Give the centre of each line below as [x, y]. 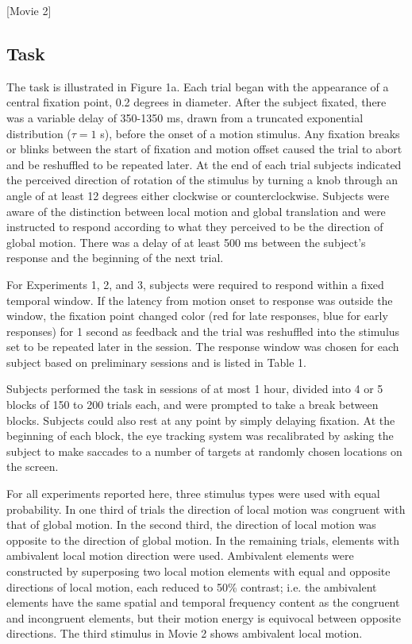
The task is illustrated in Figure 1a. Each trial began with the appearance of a [198, 86]
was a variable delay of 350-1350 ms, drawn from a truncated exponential [185, 117]
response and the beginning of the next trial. [115, 258]
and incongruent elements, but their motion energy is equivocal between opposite [204, 617]
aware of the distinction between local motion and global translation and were [196, 211]
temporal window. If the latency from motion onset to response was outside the [200, 300]
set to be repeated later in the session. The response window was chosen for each [203, 347]
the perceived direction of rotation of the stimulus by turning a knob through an [202, 180]
